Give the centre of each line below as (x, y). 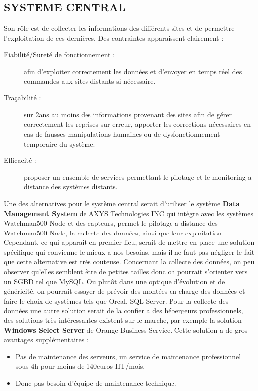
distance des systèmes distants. (71, 187)
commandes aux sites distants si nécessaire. (90, 81)
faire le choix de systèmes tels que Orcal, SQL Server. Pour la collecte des (116, 300)
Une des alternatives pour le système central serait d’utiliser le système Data (122, 203)
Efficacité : (20, 160)
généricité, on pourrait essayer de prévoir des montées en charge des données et (125, 291)
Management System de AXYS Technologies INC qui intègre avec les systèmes (129, 213)
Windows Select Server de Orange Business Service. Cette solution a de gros (126, 330)
